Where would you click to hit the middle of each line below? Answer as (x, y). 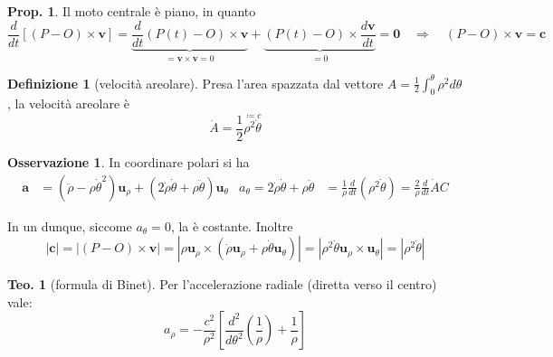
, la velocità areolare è (69, 103)
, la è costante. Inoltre (232, 225)
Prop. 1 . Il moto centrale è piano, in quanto (132, 11)
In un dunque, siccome (70, 225)
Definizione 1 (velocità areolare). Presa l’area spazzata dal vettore (195, 83)
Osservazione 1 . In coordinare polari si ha (129, 162)
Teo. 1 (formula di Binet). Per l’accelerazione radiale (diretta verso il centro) (222, 284)
